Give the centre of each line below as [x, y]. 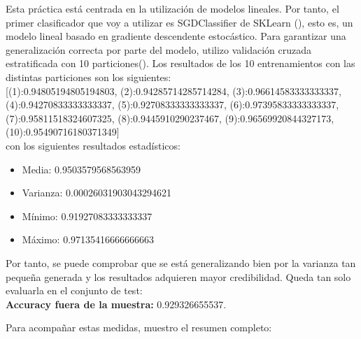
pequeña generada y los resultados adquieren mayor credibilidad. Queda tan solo [178, 276]
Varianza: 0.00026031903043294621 [97, 193]
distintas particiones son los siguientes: [89, 77]
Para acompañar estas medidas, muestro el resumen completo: [139, 327]
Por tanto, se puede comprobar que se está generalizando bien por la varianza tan [181, 262]
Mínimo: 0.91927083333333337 [87, 216]
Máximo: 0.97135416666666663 [88, 239]
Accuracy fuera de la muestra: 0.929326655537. [116, 304]
